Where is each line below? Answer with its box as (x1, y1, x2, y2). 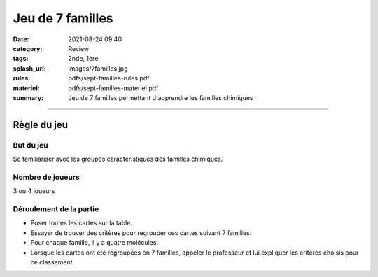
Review (68, 44, 90, 52)
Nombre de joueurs (13, 172, 80, 182)
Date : (13, 35, 29, 43)
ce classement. (30, 257, 75, 266)
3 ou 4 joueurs (13, 187, 55, 195)
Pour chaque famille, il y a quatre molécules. (30, 239, 159, 247)
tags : (13, 55, 29, 63)
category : (13, 44, 43, 52)
